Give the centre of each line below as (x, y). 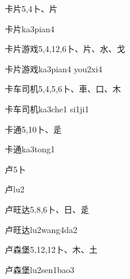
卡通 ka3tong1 (30, 149)
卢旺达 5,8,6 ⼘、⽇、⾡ (47, 209)
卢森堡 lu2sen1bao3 (40, 269)
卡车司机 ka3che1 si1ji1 (47, 108)
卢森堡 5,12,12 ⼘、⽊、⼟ (51, 249)
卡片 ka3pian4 (30, 28)
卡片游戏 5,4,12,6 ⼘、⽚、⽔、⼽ (65, 49)
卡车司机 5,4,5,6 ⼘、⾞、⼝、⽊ (63, 89)
